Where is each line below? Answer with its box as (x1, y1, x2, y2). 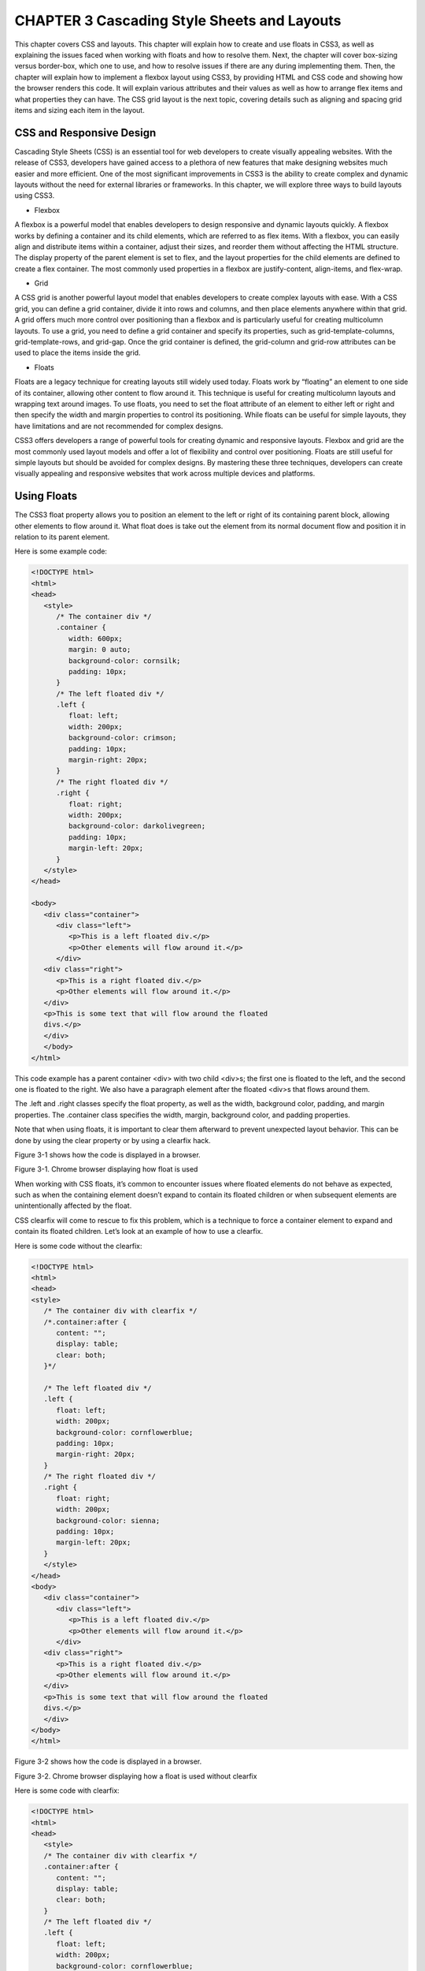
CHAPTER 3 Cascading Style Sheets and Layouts (14, 12, 342, 29)
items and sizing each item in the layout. (14, 105, 145, 114)
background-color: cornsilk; (68, 656, 181, 665)
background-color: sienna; (56, 1516, 161, 1525)
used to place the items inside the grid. (14, 348, 141, 358)
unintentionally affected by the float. (14, 1201, 132, 1210)
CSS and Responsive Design (14, 126, 157, 140)
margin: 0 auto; (68, 645, 131, 654)
